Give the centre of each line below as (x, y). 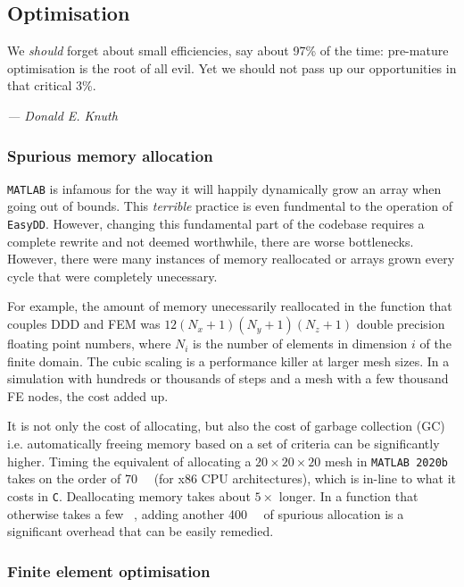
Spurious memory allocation (110, 155)
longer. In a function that (348, 495)
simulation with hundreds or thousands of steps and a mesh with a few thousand (228, 378)
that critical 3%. (52, 85)
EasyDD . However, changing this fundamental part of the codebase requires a (216, 224)
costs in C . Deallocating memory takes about (129, 495)
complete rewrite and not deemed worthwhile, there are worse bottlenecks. (211, 241)
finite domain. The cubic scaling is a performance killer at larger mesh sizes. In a (228, 361)
